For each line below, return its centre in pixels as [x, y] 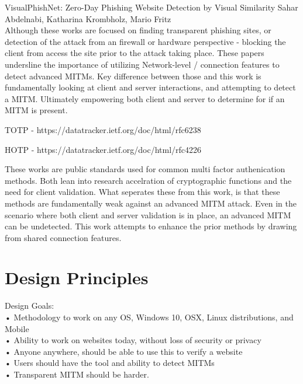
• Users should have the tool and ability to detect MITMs [110, 363]
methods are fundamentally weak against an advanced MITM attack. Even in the [151, 203]
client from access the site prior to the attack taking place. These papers [135, 53]
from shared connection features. [63, 237]
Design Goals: [30, 306]
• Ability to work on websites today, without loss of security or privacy [133, 340]
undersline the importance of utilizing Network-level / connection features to [142, 64]
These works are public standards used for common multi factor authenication [145, 169]
